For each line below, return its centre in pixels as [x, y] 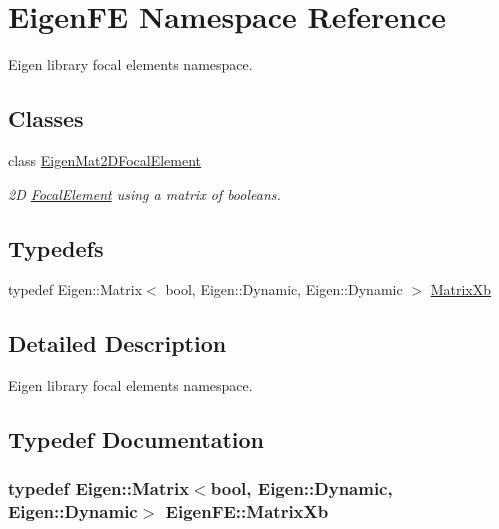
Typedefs [56, 247]
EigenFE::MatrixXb [247, 511]
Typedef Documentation [136, 439]
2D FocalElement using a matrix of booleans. [144, 193]
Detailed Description [117, 343]
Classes [46, 118]
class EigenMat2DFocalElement [105, 159]
